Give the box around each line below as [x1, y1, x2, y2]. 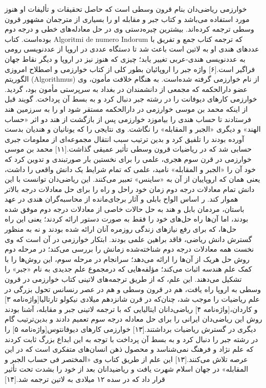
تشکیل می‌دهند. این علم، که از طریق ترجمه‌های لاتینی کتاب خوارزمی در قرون [5, 274, 242, 284]
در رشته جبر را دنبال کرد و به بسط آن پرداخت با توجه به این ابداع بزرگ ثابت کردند [5, 333, 258, 344]
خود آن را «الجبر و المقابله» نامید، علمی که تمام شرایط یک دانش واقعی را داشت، [5, 163, 256, 174]
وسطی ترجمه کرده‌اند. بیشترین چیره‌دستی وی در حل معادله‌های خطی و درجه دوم [5, 23, 254, 34]
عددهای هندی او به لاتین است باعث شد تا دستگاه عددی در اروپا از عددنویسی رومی [5, 43, 259, 54]
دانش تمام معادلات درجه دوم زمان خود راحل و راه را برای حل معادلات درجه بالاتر [5, 183, 255, 194]
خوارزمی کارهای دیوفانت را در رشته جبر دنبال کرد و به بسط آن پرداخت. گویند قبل [5, 93, 257, 104]
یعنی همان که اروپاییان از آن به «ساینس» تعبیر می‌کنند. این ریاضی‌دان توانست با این [5, 174, 260, 184]
